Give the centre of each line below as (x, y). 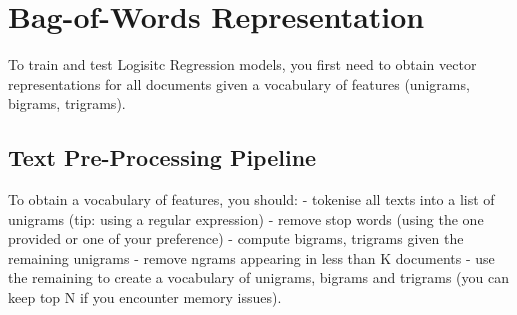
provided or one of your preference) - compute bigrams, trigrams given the (236, 238)
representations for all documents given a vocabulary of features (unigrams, (239, 83)
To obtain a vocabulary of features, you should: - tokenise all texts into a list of (251, 199)
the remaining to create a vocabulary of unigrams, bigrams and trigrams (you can (259, 277)
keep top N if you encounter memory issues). (145, 297)
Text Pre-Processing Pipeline (162, 157)
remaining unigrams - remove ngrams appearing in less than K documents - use (251, 257)
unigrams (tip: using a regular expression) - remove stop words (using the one (246, 218)
